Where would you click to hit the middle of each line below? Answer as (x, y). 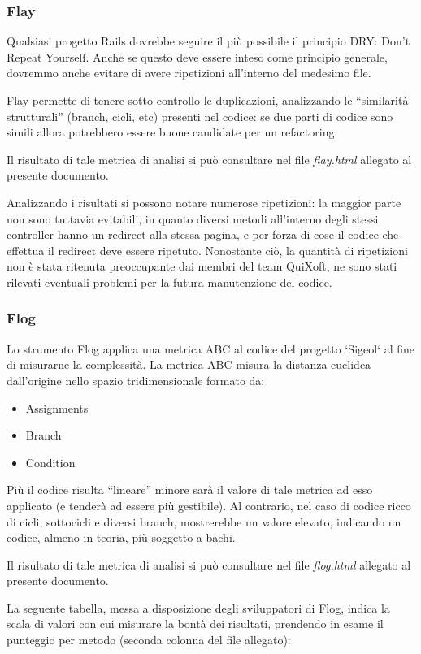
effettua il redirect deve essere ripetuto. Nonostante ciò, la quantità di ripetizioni (207, 250)
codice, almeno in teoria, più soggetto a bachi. (121, 537)
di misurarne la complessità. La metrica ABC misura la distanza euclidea (189, 364)
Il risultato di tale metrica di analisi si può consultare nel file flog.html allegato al (209, 564)
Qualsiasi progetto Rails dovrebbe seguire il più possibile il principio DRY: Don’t (208, 41)
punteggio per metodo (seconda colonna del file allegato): (149, 640)
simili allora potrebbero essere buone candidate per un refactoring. (172, 132)
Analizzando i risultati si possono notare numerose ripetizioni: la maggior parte (204, 202)
